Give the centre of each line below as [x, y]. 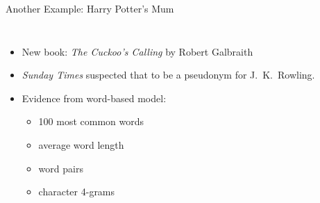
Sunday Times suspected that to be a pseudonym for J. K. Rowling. [168, 75]
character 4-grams [77, 192]
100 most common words [91, 121]
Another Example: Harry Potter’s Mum [90, 8]
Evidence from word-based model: [94, 98]
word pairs [61, 168]
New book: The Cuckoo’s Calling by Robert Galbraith [137, 51]
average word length [81, 144]
